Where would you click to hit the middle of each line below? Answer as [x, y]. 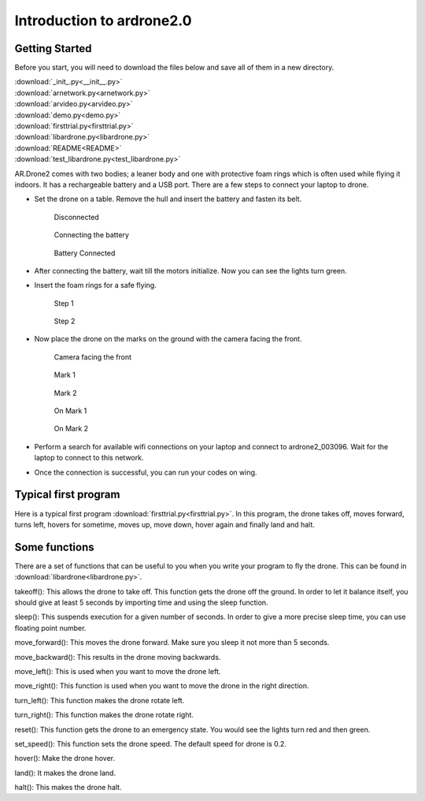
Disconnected [77, 217]
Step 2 [65, 321]
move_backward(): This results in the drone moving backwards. [118, 657]
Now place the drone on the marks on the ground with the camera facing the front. [168, 339]
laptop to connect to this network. [89, 458]
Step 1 [64, 303]
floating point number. [50, 628]
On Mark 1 [70, 411]
